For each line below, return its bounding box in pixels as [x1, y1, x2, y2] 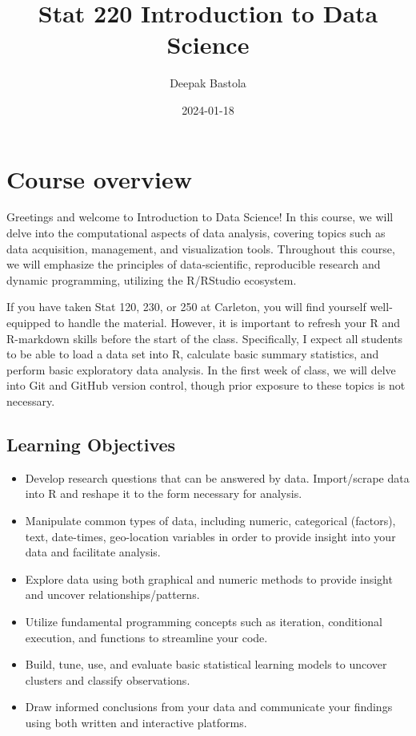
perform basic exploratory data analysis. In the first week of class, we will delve [6, 361, 396, 378]
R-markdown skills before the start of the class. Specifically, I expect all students [6, 330, 403, 346]
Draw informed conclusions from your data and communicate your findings [25, 698, 393, 715]
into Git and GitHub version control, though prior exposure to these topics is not [6, 377, 406, 394]
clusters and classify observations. [25, 671, 190, 688]
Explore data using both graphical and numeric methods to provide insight [25, 570, 393, 587]
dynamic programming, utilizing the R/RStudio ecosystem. [6, 271, 297, 288]
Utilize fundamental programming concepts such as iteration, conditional [25, 613, 382, 629]
